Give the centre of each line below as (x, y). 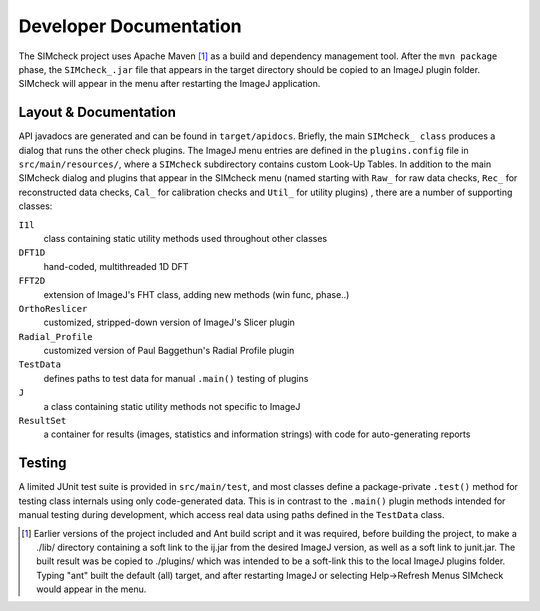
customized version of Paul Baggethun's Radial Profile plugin (169, 351)
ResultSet (42, 421)
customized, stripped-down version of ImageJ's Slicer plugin (169, 322)
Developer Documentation (130, 26)
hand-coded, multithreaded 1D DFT (116, 266)
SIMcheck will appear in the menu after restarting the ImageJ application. (169, 84)
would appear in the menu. (91, 589)
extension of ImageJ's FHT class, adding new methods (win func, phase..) (196, 294)
